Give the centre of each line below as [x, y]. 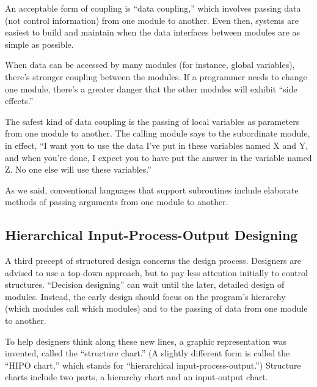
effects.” [19, 101]
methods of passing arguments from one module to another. [117, 202]
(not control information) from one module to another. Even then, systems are [152, 20]
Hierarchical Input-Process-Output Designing [151, 235]
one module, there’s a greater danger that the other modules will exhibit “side [151, 88]
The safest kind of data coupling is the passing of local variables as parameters [152, 121]
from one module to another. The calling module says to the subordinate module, [158, 133]
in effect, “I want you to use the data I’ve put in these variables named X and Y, [157, 145]
